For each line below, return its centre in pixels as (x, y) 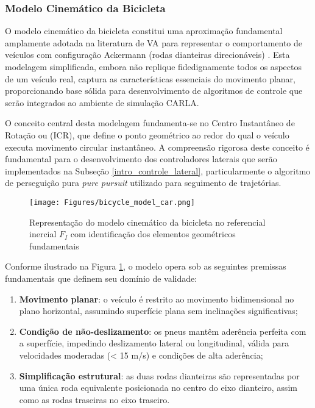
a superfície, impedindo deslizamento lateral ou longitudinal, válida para (154, 343)
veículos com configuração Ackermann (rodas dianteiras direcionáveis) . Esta (147, 55)
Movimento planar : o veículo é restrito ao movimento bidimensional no (157, 299)
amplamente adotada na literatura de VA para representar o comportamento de (154, 42)
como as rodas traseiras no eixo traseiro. (94, 399)
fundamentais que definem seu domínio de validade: (101, 278)
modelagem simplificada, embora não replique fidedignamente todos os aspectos (153, 66)
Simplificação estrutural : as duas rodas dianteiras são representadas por (159, 375)
